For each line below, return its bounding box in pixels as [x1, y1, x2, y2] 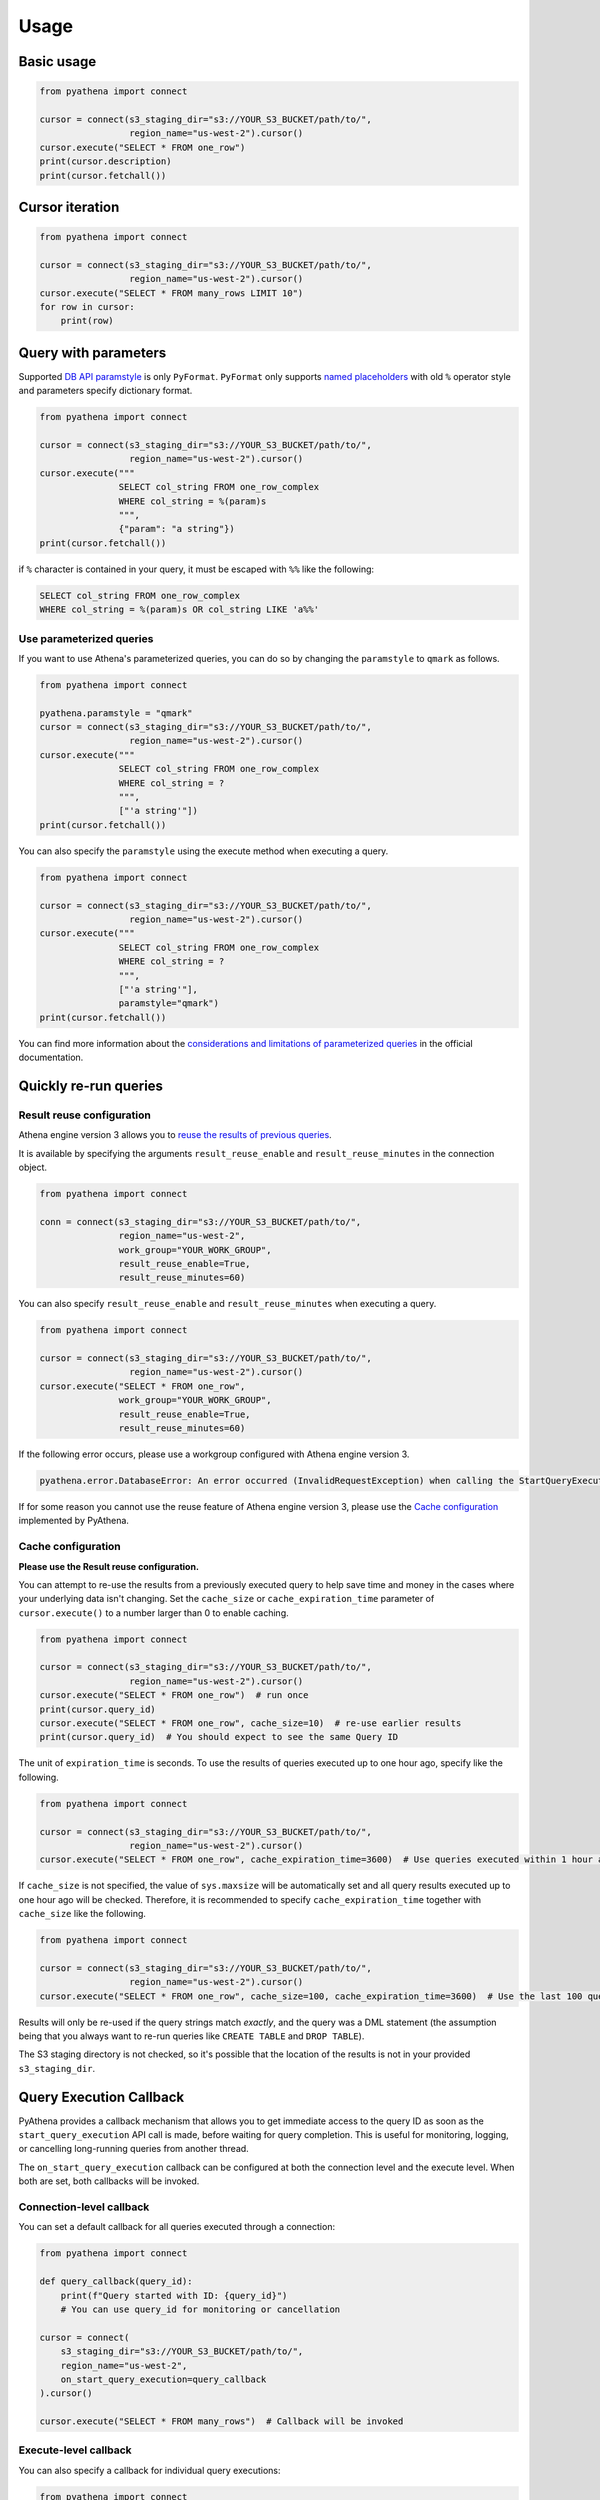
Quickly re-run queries [18, 1077, 164, 1094]
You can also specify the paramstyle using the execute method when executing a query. [18, 845, 389, 857]
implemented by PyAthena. [18, 1515, 130, 1527]
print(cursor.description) [39, 156, 172, 167]
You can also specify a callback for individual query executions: [18, 2464, 281, 2476]
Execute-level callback [18, 2443, 132, 2457]
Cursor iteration [18, 198, 120, 215]
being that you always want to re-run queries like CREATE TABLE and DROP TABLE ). [18, 2030, 365, 2042]
